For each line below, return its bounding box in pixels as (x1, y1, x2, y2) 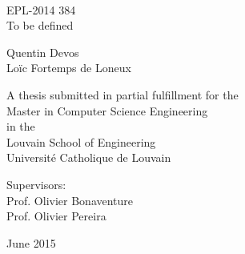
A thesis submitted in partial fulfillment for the (6, 86, 239, 103)
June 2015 (6, 234, 56, 251)
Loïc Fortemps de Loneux (6, 59, 131, 76)
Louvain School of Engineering (6, 133, 156, 150)
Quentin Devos (6, 43, 79, 60)
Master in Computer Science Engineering (6, 102, 208, 119)
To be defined (6, 17, 74, 34)
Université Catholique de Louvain (6, 149, 171, 166)
